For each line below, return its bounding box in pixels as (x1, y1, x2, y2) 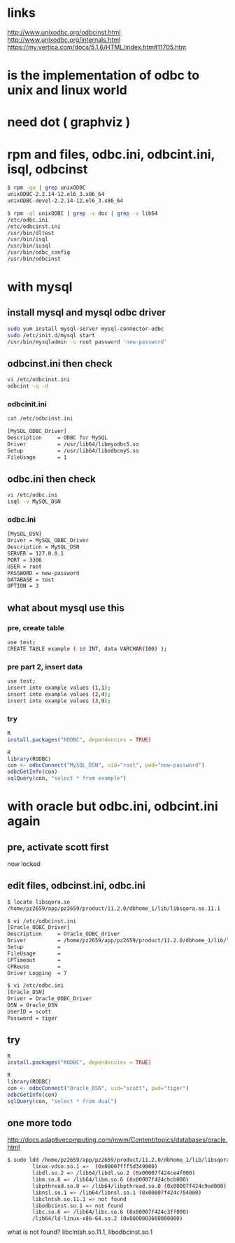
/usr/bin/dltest (7, 229, 55, 236)
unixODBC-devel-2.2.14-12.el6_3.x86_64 (7, 197, 124, 204)
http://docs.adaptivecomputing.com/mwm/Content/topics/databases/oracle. (7, 1135, 228, 1144)
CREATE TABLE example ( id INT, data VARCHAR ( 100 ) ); (7, 645, 168, 652)
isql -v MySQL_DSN (7, 498, 61, 505)
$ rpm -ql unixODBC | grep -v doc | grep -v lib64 (7, 210, 158, 217)
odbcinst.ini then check (7, 357, 113, 369)
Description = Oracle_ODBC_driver (7, 930, 120, 938)
